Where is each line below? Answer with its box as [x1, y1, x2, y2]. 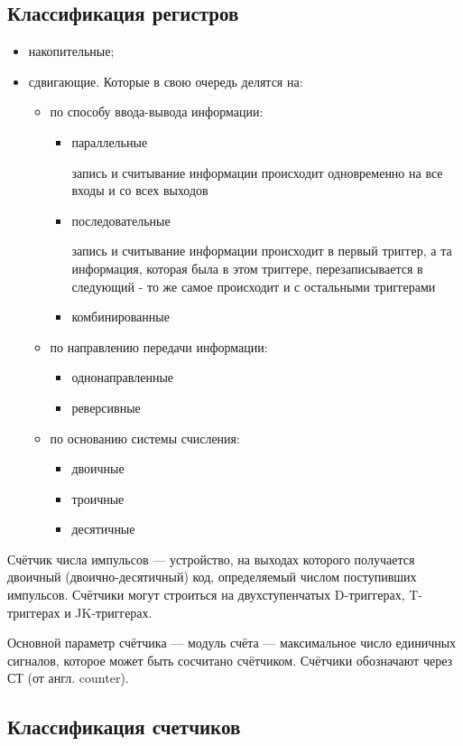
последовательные [71, 210, 171, 229]
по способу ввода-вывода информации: [50, 102, 264, 121]
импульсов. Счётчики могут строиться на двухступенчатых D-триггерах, [7, 585, 405, 604]
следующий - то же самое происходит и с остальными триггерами [71, 276, 436, 295]
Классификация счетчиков [7, 713, 241, 741]
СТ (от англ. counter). [7, 668, 129, 687]
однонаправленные [71, 368, 174, 387]
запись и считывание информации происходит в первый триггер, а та [71, 241, 452, 260]
